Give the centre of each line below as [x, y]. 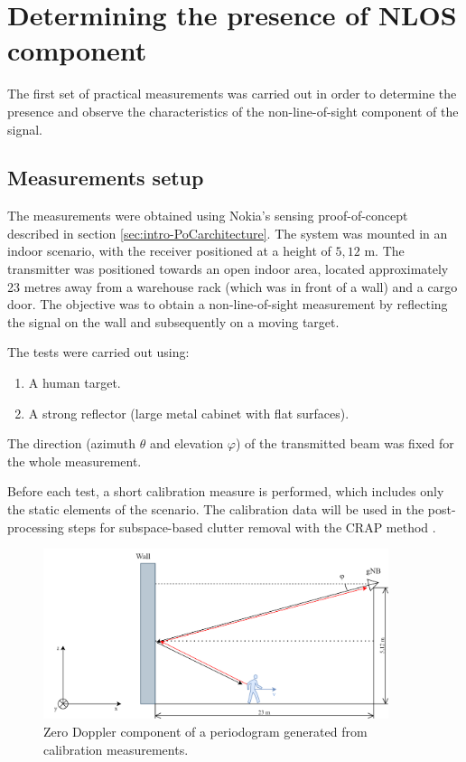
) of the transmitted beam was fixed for [345, 443]
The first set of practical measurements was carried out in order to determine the [232, 94]
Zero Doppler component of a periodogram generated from [205, 731]
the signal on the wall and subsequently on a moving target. [173, 321]
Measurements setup [106, 178]
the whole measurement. [75, 461]
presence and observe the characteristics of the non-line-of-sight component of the [233, 111]
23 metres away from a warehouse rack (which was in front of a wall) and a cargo [233, 286]
